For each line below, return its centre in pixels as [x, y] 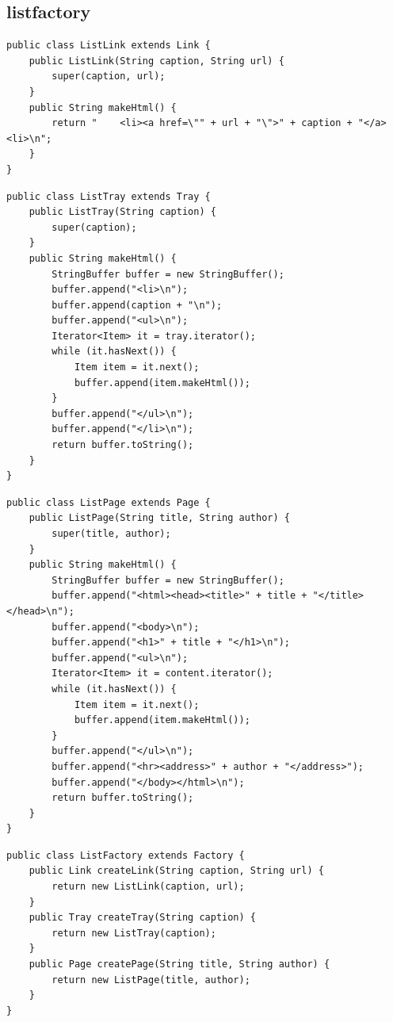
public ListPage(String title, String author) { [159, 518]
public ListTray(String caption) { [122, 212]
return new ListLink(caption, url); [148, 887]
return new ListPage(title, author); [151, 980]
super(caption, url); [109, 77]
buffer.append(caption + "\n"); [137, 305]
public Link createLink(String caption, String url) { [176, 871]
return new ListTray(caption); [134, 933]
